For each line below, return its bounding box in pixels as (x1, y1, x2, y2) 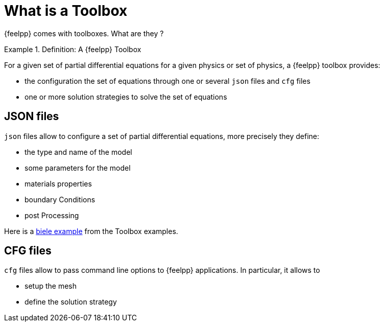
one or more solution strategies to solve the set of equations (25, 92, 227, 101)
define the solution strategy (25, 297, 117, 307)
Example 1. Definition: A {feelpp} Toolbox (4, 44, 141, 54)
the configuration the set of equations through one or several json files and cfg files (25, 76, 310, 85)
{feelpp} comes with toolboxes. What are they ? (4, 29, 164, 38)
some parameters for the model (25, 163, 131, 172)
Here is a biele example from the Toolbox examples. (4, 226, 178, 236)
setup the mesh (25, 282, 77, 291)
